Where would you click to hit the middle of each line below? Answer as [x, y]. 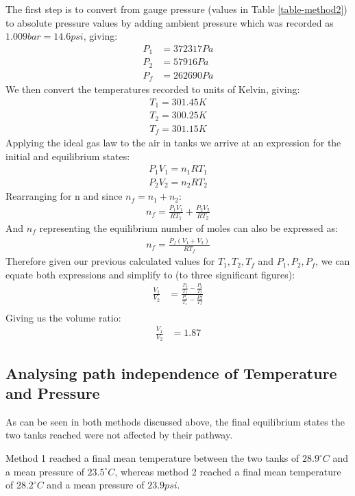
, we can [333, 261]
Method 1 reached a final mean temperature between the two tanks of [152, 458]
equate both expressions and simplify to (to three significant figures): [150, 274]
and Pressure [53, 393]
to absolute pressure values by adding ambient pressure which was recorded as [170, 22]
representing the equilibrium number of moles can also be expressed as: [188, 228]
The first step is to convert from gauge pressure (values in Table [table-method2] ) [176, 9]
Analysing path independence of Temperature [171, 373]
